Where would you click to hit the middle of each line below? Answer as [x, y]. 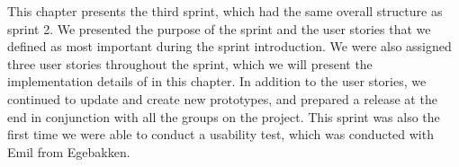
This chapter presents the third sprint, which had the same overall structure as [225, 11]
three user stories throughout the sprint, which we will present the [190, 63]
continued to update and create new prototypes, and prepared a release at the [222, 98]
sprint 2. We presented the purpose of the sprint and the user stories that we [219, 28]
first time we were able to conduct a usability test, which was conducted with [220, 134]
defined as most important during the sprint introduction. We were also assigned [229, 46]
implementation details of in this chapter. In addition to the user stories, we [217, 81]
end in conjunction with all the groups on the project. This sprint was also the [224, 116]
